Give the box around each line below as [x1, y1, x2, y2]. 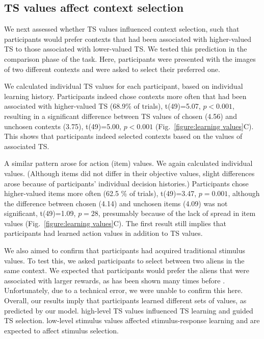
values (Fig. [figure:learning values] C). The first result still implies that [4, 217, 227, 228]
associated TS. [4, 140, 49, 151]
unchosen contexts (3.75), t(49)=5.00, [4, 120, 121, 131]
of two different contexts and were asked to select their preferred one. [4, 63, 220, 74]
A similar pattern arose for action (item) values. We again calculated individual [4, 158, 253, 168]
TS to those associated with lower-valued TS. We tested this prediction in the [4, 43, 247, 54]
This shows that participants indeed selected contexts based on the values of [4, 131, 243, 141]
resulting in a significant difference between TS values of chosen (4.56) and [4, 110, 237, 121]
